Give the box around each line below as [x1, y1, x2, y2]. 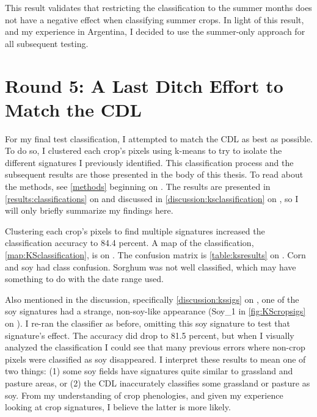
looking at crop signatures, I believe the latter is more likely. [5, 401, 231, 413]
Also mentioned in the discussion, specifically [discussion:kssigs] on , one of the [5, 292, 299, 305]
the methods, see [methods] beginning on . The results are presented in [5, 180, 271, 193]
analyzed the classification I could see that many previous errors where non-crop [5, 341, 305, 354]
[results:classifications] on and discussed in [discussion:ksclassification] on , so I [5, 192, 299, 205]
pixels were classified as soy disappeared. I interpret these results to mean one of [5, 352, 306, 365]
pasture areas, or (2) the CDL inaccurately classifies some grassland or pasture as [5, 376, 310, 389]
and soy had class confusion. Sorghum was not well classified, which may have [5, 260, 296, 273]
